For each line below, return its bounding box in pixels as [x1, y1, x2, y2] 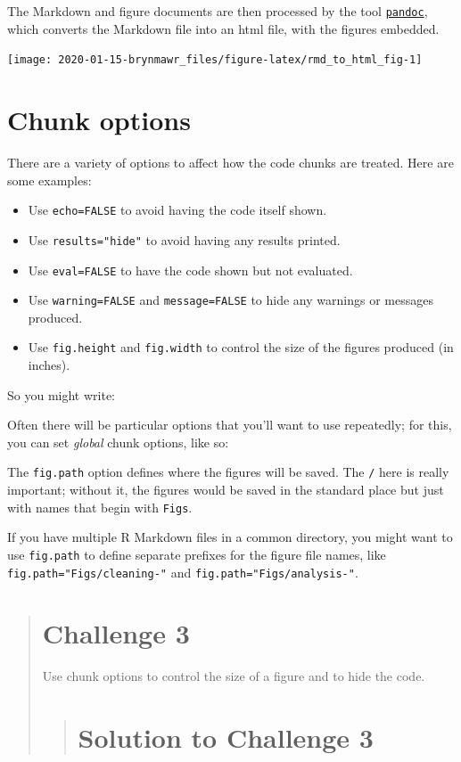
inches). [28, 356, 70, 374]
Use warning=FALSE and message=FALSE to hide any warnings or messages [28, 291, 433, 309]
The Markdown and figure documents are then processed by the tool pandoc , [7, 2, 428, 20]
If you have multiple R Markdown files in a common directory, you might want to [7, 528, 453, 546]
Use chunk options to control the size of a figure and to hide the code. [42, 667, 425, 685]
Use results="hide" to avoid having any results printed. [28, 230, 341, 249]
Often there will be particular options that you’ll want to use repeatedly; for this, [7, 415, 452, 434]
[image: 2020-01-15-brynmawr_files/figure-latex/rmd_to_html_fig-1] [7, 53, 423, 67]
